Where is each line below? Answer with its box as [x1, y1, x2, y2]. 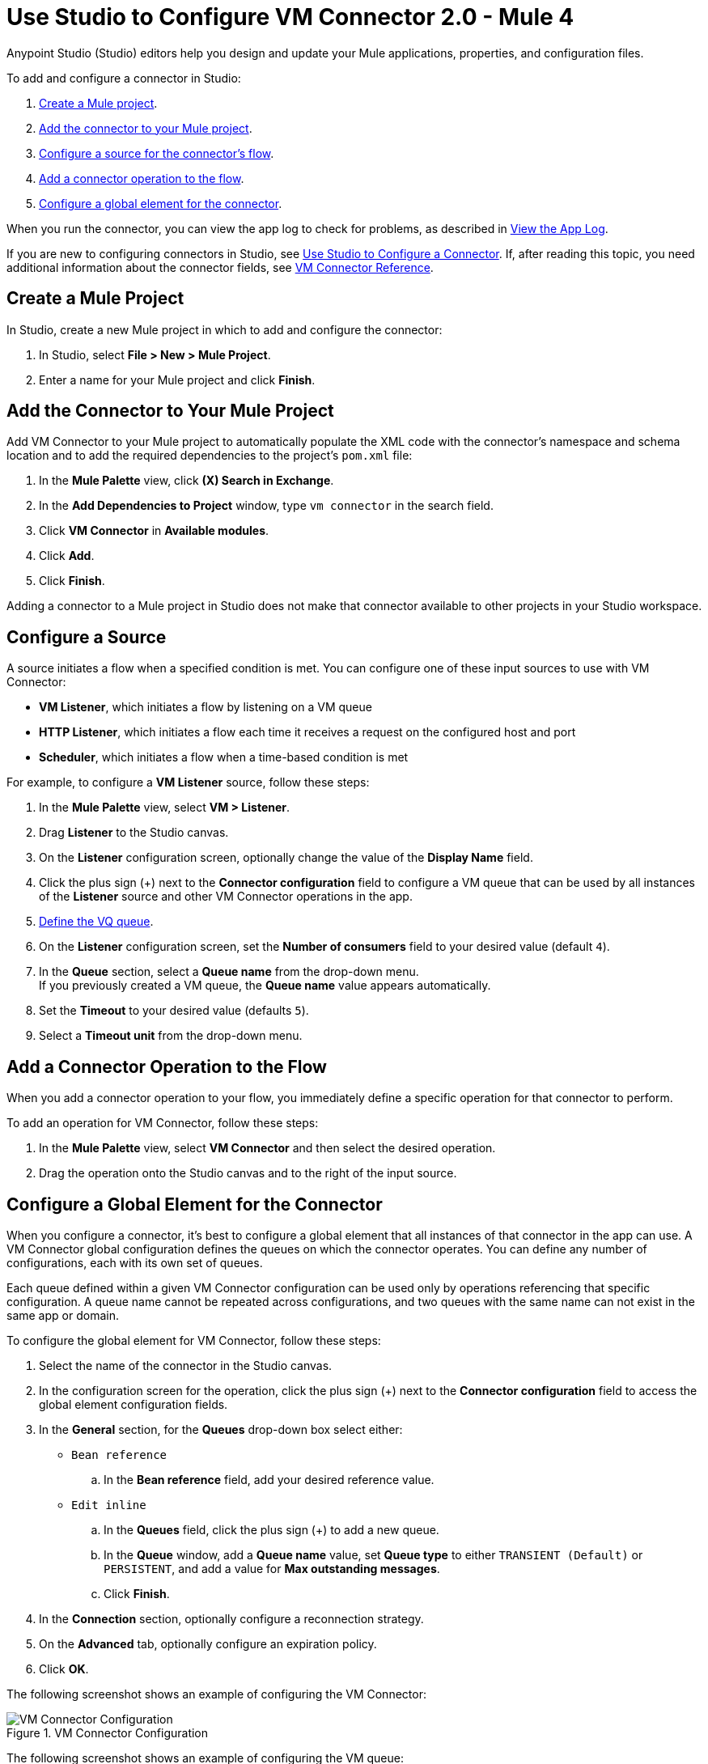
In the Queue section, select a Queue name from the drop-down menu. [39, 965, 419, 979]
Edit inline [71, 1498, 146, 1512]
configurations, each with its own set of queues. [6, 1255, 263, 1270]
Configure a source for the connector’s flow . [39, 146, 274, 160]
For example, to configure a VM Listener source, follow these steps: [6, 775, 370, 790]
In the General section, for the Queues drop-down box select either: [39, 1422, 403, 1436]
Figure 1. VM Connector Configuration [6, 1725, 209, 1740]
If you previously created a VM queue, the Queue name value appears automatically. [39, 978, 491, 993]
